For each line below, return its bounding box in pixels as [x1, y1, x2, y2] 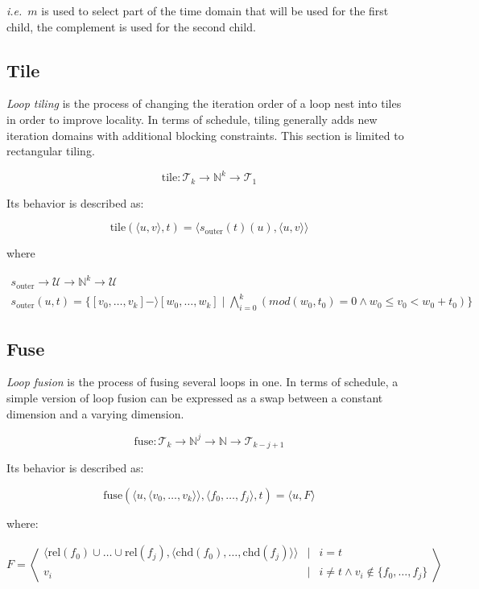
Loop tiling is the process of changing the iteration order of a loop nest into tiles [6, 95, 402, 112]
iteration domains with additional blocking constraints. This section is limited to [6, 126, 404, 143]
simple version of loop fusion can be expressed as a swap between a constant [6, 389, 383, 406]
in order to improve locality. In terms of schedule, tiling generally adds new [6, 110, 378, 127]
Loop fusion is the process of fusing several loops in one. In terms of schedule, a [6, 373, 398, 390]
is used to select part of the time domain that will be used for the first [41, 2, 389, 19]
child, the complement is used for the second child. [6, 18, 256, 35]
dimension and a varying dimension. [6, 405, 184, 422]
